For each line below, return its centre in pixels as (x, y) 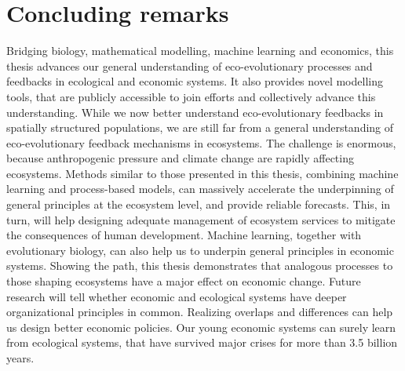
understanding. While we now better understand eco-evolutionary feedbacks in (195, 112)
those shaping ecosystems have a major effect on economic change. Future (184, 281)
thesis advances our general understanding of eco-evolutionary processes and (190, 65)
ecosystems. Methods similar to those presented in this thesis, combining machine (202, 173)
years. (20, 358)
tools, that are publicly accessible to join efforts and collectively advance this (191, 96)
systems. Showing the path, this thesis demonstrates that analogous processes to (200, 266)
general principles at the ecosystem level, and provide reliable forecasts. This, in (199, 204)
